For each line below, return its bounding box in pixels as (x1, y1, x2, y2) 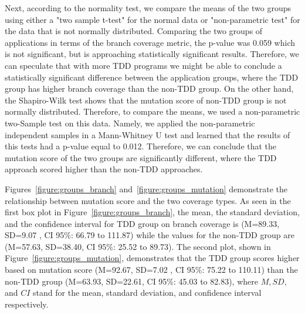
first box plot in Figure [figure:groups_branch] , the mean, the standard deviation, (5, 206, 300, 218)
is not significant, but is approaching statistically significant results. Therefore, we (5, 48, 299, 60)
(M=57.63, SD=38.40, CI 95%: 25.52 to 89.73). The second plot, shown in (5, 240, 271, 252)
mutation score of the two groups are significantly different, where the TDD (5, 151, 277, 163)
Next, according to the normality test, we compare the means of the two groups (5, 2, 291, 14)
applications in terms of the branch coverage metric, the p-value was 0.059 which (5, 36, 296, 48)
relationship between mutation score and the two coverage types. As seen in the (5, 194, 291, 206)
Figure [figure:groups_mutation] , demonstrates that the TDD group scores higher (5, 252, 300, 264)
